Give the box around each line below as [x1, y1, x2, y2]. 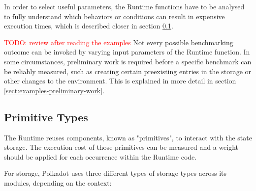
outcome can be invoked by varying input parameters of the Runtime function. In [4, 47, 250, 57]
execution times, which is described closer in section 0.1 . [4, 21, 173, 31]
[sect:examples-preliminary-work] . [4, 85, 105, 95]
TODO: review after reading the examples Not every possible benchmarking [4, 37, 233, 47]
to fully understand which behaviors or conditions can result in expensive [4, 11, 225, 21]
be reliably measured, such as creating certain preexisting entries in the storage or [4, 66, 252, 76]
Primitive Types [4, 109, 88, 124]
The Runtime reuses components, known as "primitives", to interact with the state [4, 132, 252, 142]
